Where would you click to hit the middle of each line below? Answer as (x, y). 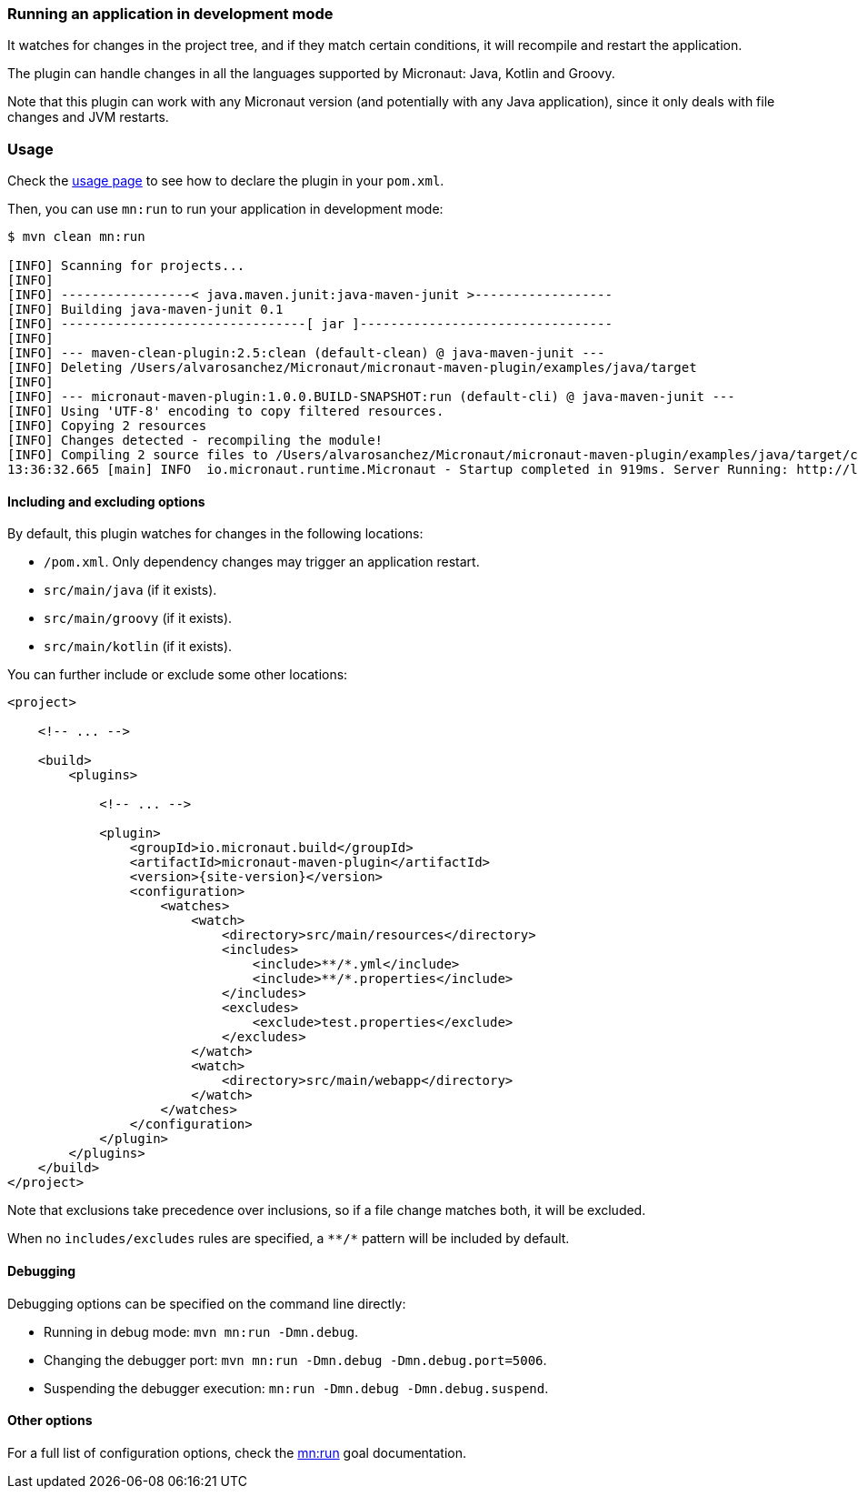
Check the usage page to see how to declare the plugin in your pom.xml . (226, 181)
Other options (50, 1421)
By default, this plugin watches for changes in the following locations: (215, 534)
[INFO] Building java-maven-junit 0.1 (145, 310)
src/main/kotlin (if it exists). (138, 647)
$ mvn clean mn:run (76, 237)
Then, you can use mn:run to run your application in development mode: (225, 209)
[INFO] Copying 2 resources (107, 426)
